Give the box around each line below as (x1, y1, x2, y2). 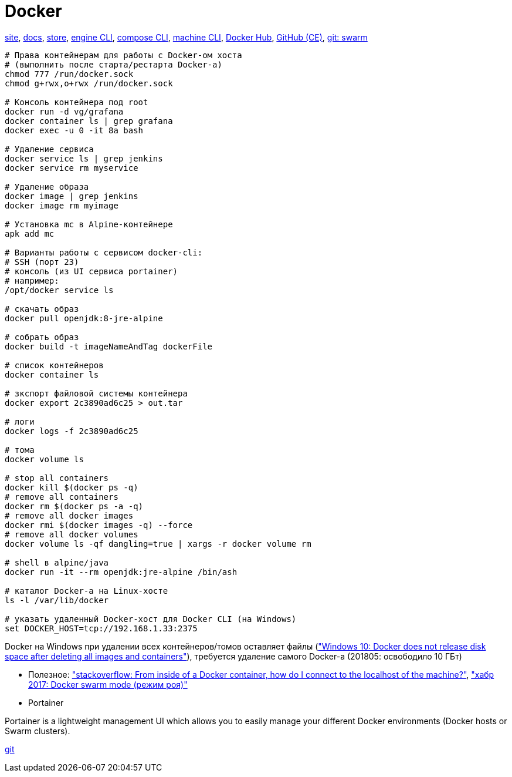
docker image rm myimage (5, 200, 118, 210)
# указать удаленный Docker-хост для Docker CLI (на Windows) (5, 614, 297, 624)
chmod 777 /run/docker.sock (5, 69, 134, 79)
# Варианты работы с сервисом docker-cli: (5, 247, 203, 257)
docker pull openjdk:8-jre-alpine (5, 313, 163, 323)
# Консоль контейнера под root (5, 97, 148, 107)
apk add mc (5, 228, 55, 238)
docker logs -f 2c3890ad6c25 (5, 426, 138, 436)
